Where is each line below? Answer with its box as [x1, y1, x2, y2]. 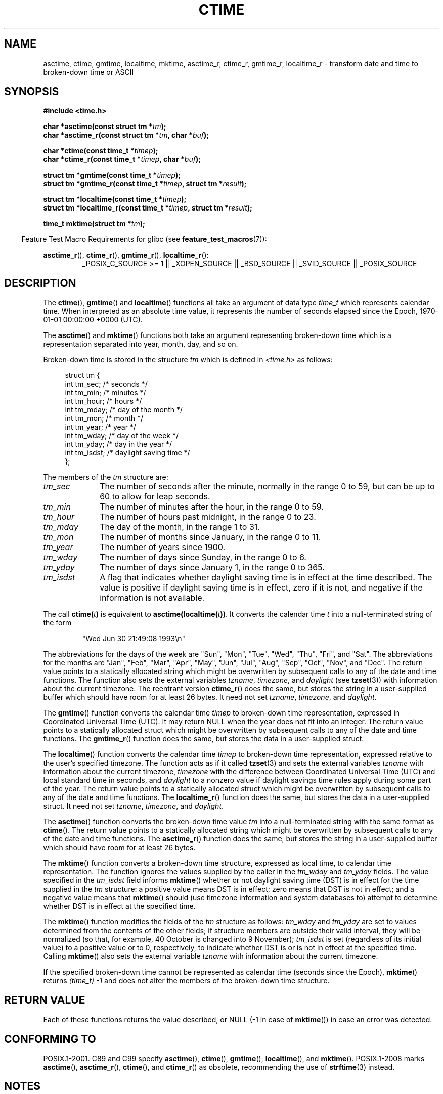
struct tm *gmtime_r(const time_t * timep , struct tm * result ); [43, 179, 247, 188]
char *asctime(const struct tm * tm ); [43, 122, 166, 131]
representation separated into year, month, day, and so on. [43, 340, 238, 349]
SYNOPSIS [4, 85, 59, 98]
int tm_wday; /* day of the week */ [65, 431, 179, 440]
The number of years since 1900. [100, 542, 226, 553]
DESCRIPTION [4, 276, 76, 289]
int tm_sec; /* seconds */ [65, 380, 148, 389]
